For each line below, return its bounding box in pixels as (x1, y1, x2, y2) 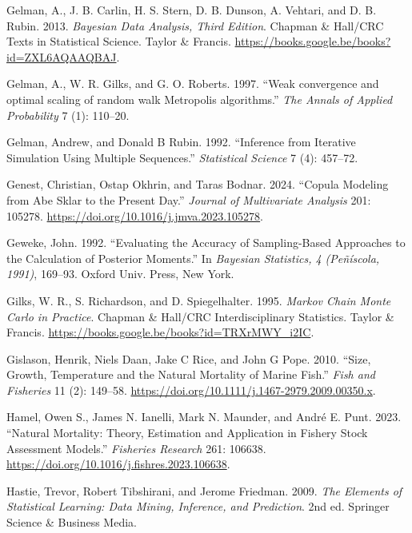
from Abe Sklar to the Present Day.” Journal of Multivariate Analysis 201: (6, 191, 371, 208)
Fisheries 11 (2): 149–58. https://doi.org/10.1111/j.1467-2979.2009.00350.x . (6, 381, 376, 398)
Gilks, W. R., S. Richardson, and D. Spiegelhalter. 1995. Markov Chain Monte (6, 292, 391, 308)
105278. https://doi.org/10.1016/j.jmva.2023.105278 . (6, 207, 264, 224)
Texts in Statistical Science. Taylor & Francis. (6, 33, 231, 50)
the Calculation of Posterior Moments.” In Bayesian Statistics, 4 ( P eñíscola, (6, 249, 380, 266)
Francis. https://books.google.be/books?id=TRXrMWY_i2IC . (6, 324, 314, 340)
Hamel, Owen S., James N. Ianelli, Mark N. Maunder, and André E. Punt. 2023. (6, 408, 402, 425)
